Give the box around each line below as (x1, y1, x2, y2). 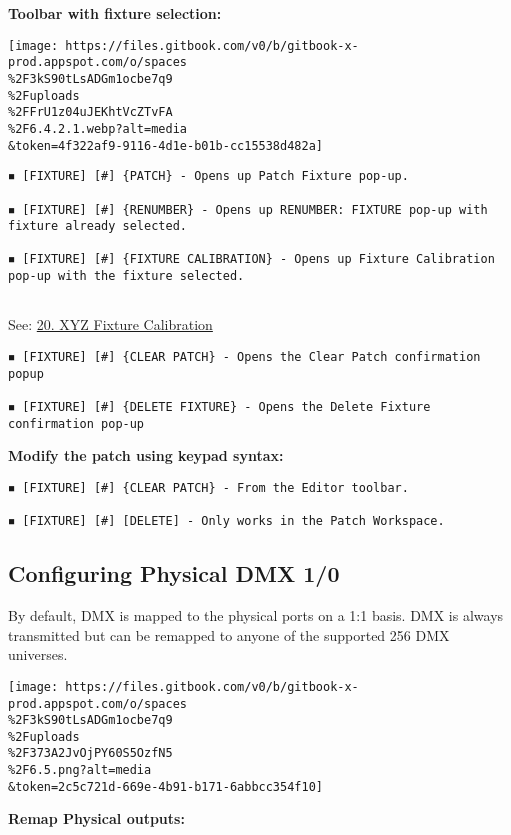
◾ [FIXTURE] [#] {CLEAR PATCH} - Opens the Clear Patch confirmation (8, 350, 481, 365)
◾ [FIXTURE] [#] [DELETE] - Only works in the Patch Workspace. (8, 514, 445, 529)
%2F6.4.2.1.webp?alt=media (8, 121, 187, 136)
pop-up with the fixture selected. (8, 269, 245, 284)
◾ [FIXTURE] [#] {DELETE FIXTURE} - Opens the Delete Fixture (8, 400, 431, 414)
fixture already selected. (8, 219, 187, 234)
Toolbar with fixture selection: (8, 3, 222, 23)
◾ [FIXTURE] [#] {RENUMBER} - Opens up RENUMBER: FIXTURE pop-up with (8, 202, 488, 217)
